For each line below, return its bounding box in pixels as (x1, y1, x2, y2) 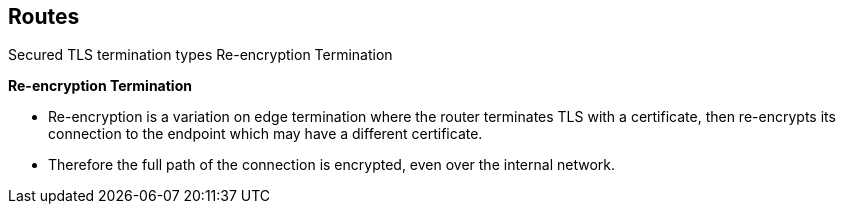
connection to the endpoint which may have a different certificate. (48, 125, 483, 143)
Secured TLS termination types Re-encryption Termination (8, 46, 393, 64)
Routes (8, 4, 80, 29)
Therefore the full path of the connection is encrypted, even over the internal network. (48, 156, 615, 174)
